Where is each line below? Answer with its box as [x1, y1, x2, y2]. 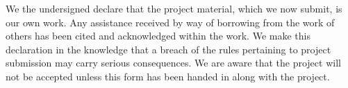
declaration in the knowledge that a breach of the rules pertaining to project [6, 42, 331, 56]
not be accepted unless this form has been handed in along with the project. [6, 69, 330, 83]
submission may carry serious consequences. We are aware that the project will [6, 55, 341, 70]
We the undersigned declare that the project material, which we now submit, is [6, 1, 342, 15]
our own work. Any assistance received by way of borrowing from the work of [6, 15, 335, 29]
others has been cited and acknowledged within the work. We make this [6, 28, 310, 43]
